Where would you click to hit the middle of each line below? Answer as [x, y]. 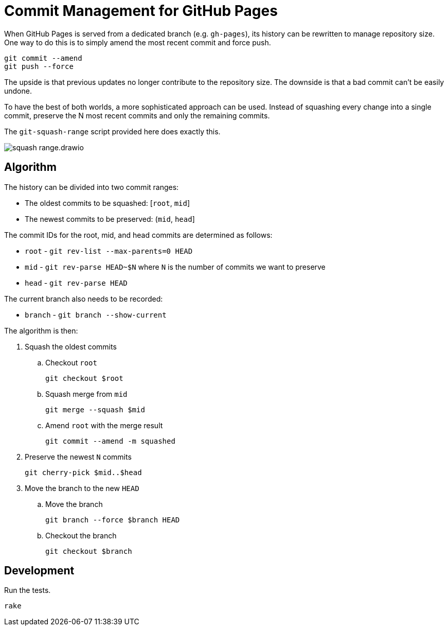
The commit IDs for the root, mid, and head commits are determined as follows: [138, 235]
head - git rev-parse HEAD [76, 283]
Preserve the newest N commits [78, 457]
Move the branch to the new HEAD [82, 488]
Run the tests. [28, 590]
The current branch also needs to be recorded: [84, 299]
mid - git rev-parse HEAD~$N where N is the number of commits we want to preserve [175, 267]
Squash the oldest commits [71, 346]
